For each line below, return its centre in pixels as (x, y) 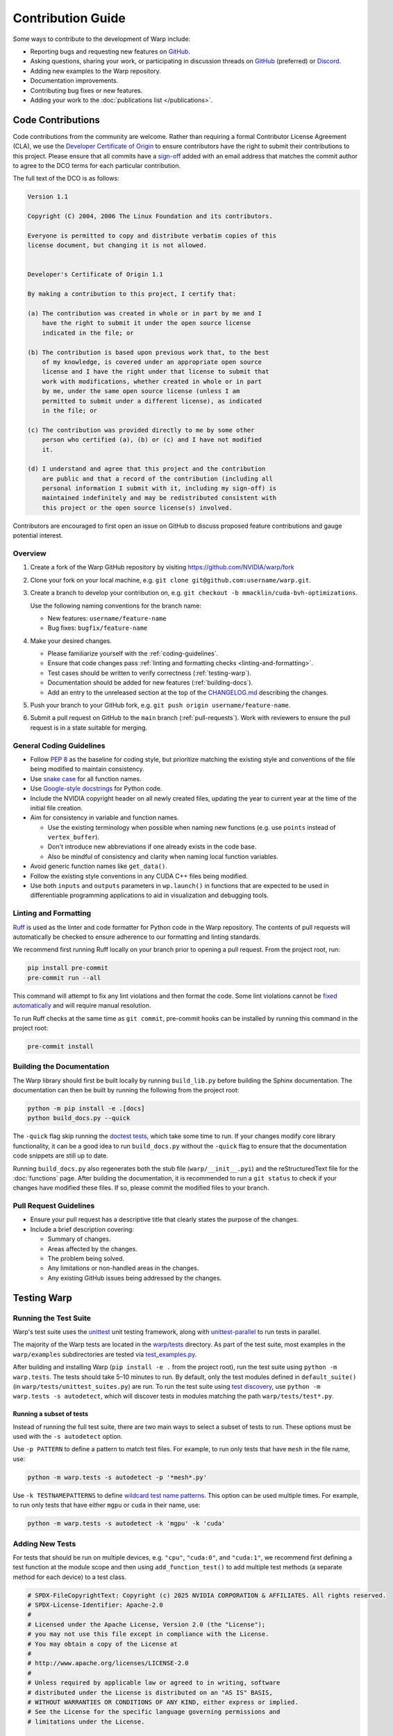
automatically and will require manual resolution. (82, 1005)
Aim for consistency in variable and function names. (104, 818)
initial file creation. (57, 808)
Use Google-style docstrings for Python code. (96, 789)
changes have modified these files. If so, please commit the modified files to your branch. (141, 1188)
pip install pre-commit (68, 968)
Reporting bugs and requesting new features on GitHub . (110, 51)
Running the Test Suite (52, 1318)
